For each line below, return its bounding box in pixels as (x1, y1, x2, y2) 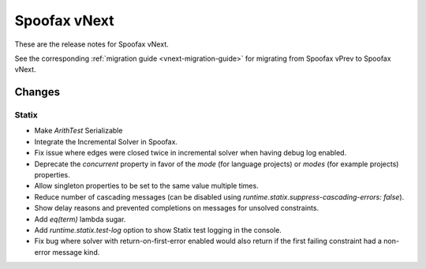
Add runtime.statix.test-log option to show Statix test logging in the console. (34, 226, 282, 234)
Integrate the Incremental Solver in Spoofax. (34, 136, 177, 146)
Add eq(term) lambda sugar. (34, 214, 126, 224)
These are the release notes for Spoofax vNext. (14, 39, 169, 49)
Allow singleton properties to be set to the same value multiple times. (34, 181, 260, 191)
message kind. (52, 247, 100, 256)
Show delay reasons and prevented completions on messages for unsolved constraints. (34, 204, 319, 213)
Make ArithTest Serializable (34, 126, 123, 136)
